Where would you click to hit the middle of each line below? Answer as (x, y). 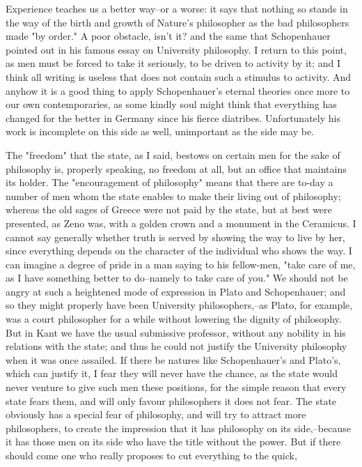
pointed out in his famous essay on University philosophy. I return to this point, (176, 49)
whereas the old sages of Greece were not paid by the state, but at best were (169, 209)
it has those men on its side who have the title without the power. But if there (173, 442)
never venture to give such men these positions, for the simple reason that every (176, 387)
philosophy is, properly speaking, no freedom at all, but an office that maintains (176, 168)
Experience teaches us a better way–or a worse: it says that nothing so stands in (177, 8)
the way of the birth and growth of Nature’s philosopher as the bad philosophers (178, 22)
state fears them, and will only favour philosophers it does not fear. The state (171, 400)
